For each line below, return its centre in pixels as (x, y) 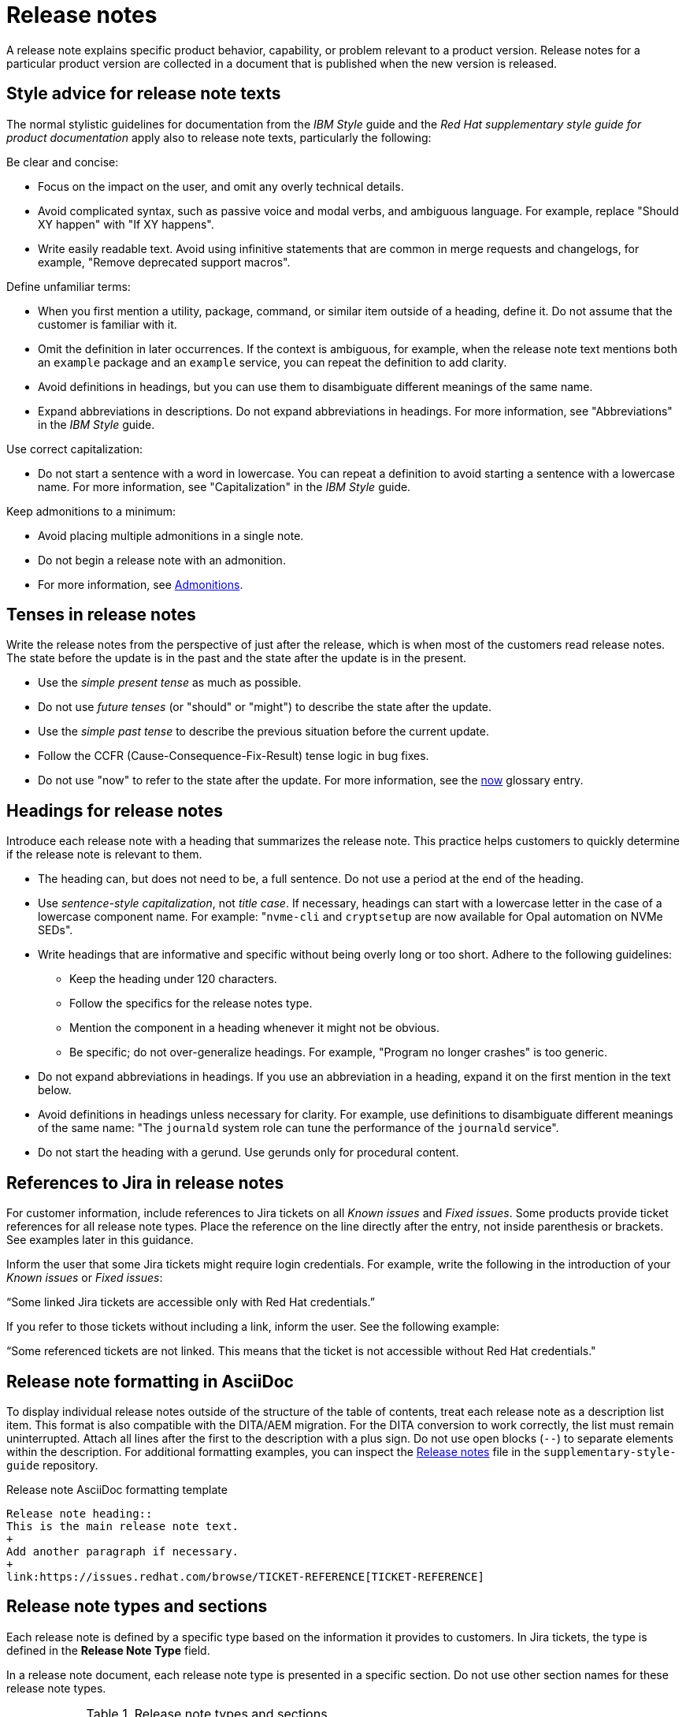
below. (55, 1090)
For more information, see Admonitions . (141, 584)
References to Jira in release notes (145, 1183)
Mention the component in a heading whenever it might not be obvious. (254, 1028)
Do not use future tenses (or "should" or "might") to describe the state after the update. (265, 707)
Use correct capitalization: (75, 449)
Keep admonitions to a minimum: (91, 511)
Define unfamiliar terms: (69, 286)
